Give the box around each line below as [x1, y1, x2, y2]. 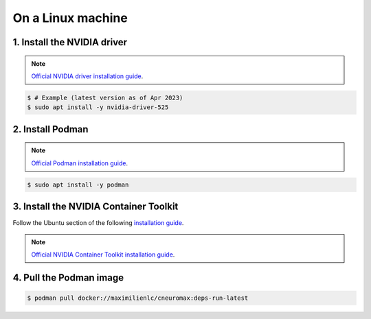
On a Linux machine [12, 10, 128, 25]
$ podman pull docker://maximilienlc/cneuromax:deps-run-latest [27, 294, 249, 302]
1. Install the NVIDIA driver [12, 36, 127, 48]
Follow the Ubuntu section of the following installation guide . [12, 219, 184, 227]
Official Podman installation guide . [31, 158, 128, 167]
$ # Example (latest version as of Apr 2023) [27, 93, 183, 102]
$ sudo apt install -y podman [27, 180, 129, 189]
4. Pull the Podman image [12, 272, 124, 283]
